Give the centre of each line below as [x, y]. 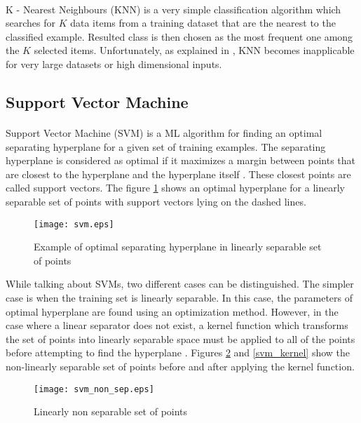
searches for [30, 23]
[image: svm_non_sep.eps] [94, 389]
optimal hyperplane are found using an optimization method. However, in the [172, 311]
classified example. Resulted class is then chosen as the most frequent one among [179, 36]
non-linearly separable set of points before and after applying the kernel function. [180, 366]
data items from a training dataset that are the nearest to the [203, 23]
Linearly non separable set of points [111, 411]
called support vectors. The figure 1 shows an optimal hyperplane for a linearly [175, 188]
